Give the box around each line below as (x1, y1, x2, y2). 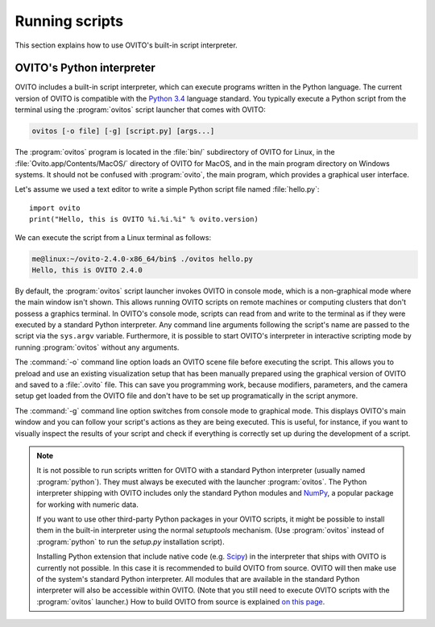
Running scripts (14, 12, 124, 30)
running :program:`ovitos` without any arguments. (14, 343, 180, 352)
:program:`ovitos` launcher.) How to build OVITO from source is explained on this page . (36, 596, 325, 606)
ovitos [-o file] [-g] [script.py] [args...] (31, 127, 215, 136)
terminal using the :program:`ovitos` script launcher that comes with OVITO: (14, 105, 266, 114)
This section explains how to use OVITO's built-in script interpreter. (14, 40, 238, 50)
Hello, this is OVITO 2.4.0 (31, 265, 143, 274)
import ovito (29, 203, 81, 213)
